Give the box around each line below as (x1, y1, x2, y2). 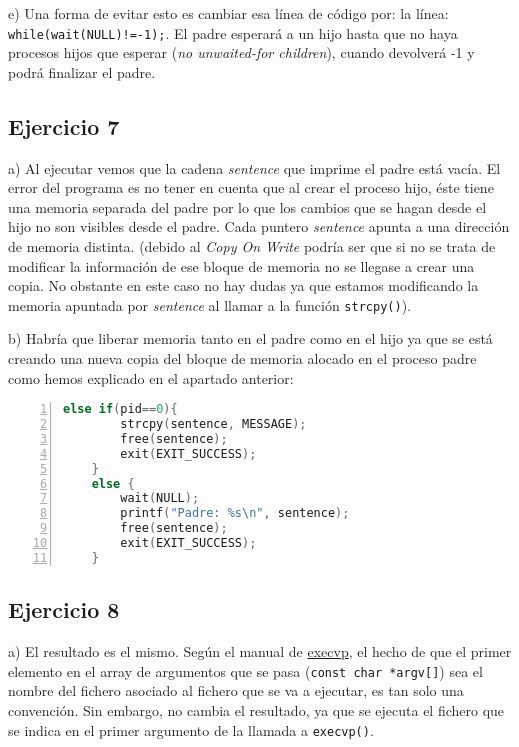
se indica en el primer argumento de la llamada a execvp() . (8, 719, 374, 740)
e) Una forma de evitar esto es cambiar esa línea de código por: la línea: (8, 3, 449, 23)
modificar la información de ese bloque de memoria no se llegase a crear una (8, 255, 475, 276)
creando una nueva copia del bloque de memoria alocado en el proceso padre (8, 348, 477, 369)
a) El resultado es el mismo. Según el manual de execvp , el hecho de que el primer (8, 641, 512, 662)
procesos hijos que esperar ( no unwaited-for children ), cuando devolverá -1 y (8, 42, 475, 63)
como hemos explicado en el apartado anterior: (8, 367, 294, 388)
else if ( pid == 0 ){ (63, 402, 178, 417)
